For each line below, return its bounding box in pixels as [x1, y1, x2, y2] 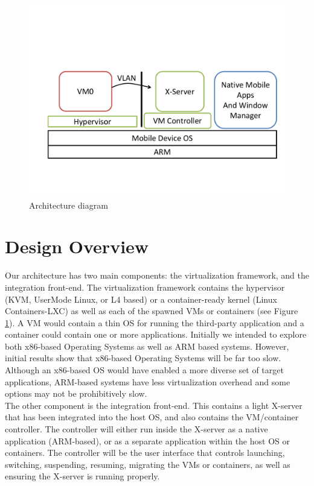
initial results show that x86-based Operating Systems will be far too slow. [5, 352, 281, 364]
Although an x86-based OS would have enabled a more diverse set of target [5, 364, 284, 376]
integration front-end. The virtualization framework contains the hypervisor [5, 280, 285, 293]
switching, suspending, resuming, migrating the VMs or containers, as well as [5, 458, 290, 470]
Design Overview [5, 234, 149, 259]
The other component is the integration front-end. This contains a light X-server [5, 399, 303, 411]
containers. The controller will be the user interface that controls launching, [5, 446, 285, 459]
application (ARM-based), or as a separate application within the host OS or [5, 434, 290, 447]
